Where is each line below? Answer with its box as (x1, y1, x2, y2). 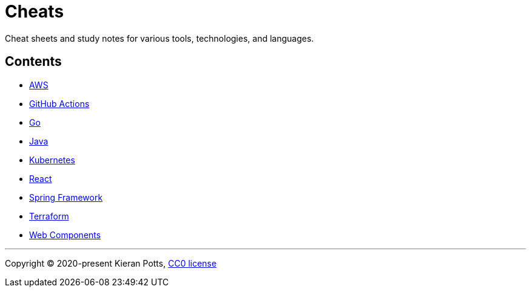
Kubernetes (29, 154, 75, 165)
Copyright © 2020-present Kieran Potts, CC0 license (5, 258, 217, 268)
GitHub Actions (29, 98, 90, 109)
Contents (5, 54, 62, 70)
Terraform (29, 210, 69, 221)
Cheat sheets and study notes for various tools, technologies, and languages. (5, 33, 314, 44)
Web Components (29, 229, 101, 240)
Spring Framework (29, 192, 103, 203)
